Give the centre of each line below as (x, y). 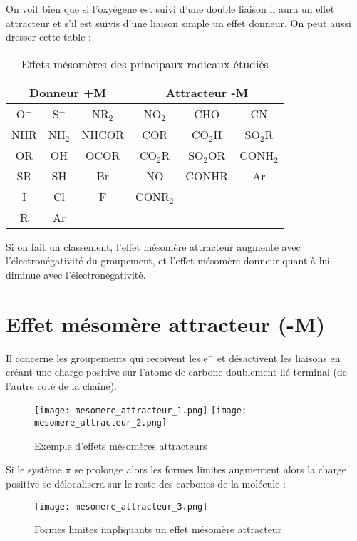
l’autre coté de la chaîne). (61, 385)
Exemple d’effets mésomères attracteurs (121, 445)
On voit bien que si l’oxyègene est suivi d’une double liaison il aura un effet (170, 9)
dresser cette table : (48, 37)
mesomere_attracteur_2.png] (101, 423)
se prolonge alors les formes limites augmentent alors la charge (211, 469)
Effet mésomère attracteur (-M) (166, 323)
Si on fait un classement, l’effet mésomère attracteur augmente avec (153, 246)
